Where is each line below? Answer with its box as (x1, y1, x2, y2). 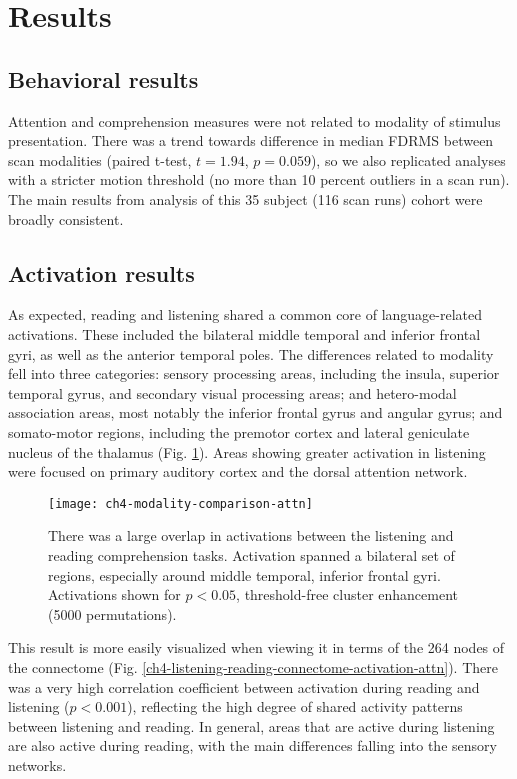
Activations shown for (48, 584, 181, 605)
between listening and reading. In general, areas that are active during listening (8, 715, 495, 736)
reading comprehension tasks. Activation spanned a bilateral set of (48, 544, 455, 565)
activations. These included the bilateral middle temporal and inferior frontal (8, 323, 481, 344)
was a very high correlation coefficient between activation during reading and (8, 676, 480, 697)
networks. (8, 754, 67, 775)
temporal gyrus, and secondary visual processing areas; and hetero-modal (8, 382, 457, 403)
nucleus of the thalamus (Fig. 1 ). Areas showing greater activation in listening (8, 441, 486, 462)
